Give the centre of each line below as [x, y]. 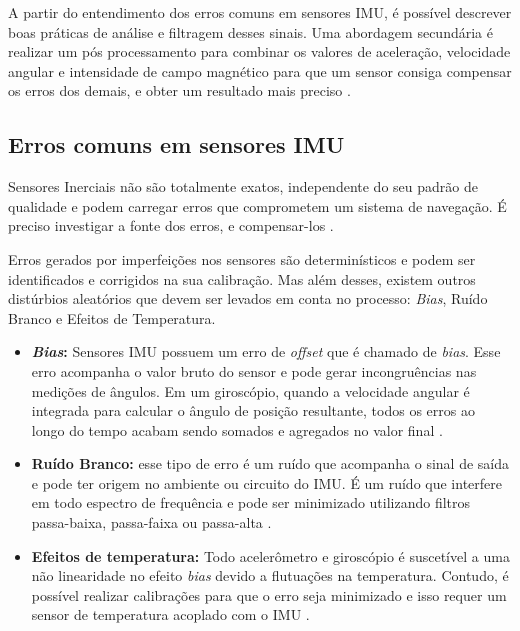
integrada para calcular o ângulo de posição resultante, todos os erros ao [253, 410]
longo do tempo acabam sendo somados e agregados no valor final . [237, 429]
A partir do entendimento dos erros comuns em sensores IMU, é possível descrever [260, 12]
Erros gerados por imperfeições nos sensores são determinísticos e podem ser [242, 258]
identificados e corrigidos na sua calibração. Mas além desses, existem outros [242, 278]
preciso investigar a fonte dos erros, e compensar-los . [171, 225]
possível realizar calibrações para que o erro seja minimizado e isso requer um [269, 594]
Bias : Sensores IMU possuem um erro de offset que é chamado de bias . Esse [266, 351]
